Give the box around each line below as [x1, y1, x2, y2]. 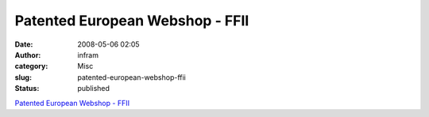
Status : [14, 84, 40, 93]
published [77, 84, 110, 93]
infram [77, 50, 99, 59]
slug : [14, 72, 32, 82]
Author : [14, 50, 41, 59]
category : [14, 62, 48, 71]
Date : [14, 40, 33, 49]
